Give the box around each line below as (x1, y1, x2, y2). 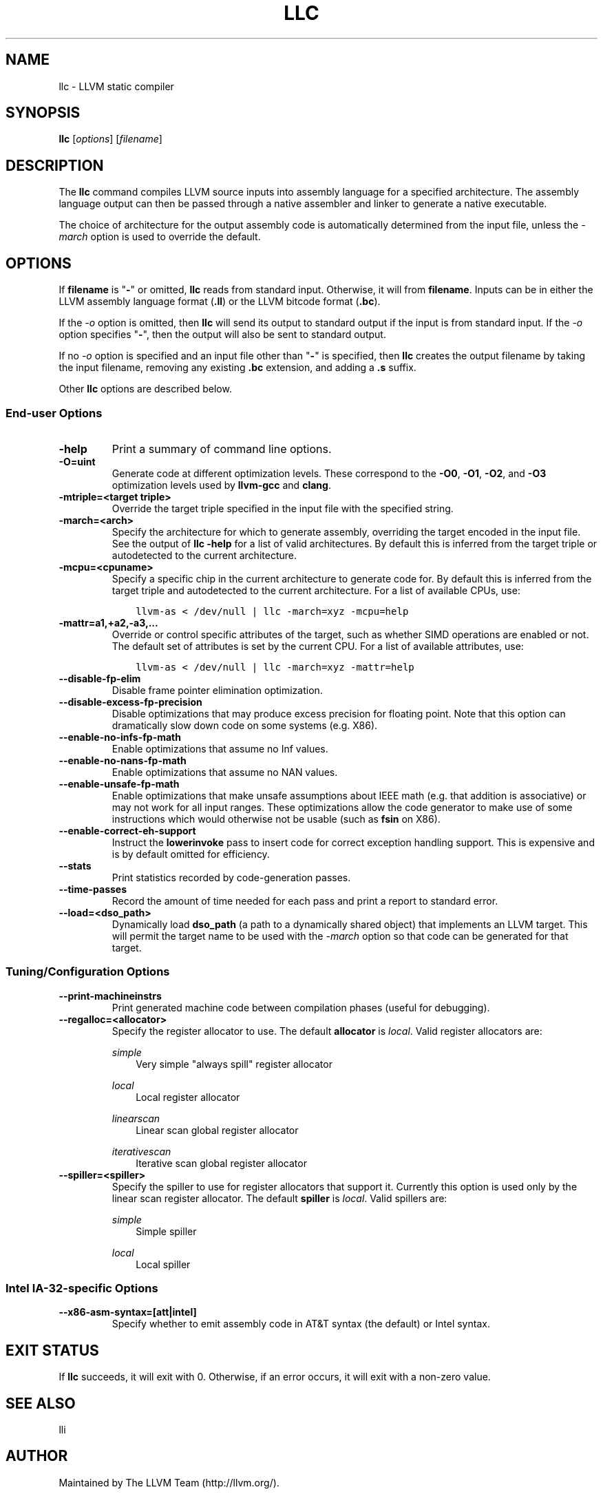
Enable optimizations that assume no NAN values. (112, 766, 338, 778)
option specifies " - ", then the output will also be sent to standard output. (59, 328, 386, 341)
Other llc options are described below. (59, 383, 232, 395)
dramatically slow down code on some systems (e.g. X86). (112, 719, 378, 731)
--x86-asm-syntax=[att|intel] (59, 1306, 197, 1318)
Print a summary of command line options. (112, 441, 332, 456)
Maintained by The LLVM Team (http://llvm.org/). (59, 1476, 279, 1488)
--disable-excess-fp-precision (59, 695, 202, 708)
